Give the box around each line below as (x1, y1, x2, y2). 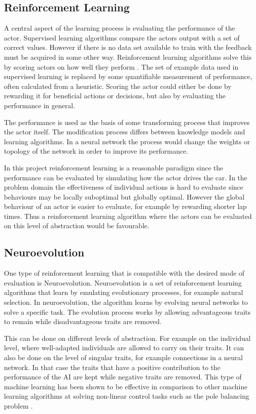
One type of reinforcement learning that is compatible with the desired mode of (4, 268, 245, 278)
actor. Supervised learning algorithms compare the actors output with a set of (4, 32, 240, 42)
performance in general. (4, 100, 75, 110)
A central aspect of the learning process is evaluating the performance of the (4, 23, 235, 33)
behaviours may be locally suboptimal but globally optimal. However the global (4, 191, 245, 202)
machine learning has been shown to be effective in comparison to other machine (4, 381, 248, 391)
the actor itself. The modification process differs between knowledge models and (4, 126, 245, 137)
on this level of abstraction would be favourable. (4, 220, 149, 231)
